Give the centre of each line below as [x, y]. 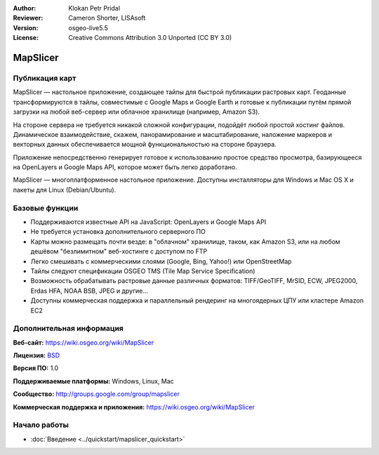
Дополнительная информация [68, 329]
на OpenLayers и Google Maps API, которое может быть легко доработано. [125, 167]
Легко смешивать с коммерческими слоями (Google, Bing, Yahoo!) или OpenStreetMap [161, 261]
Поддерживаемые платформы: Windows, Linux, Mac [94, 381]
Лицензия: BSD [36, 355]
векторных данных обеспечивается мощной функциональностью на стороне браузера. [145, 145]
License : [26, 38]
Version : [26, 27]
